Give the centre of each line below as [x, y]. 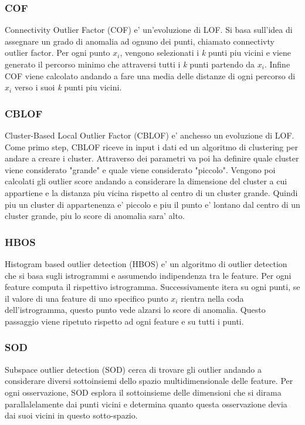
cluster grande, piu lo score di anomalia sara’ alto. [95, 216]
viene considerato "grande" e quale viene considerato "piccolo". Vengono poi [140, 169]
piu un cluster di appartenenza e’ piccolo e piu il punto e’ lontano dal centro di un [152, 204]
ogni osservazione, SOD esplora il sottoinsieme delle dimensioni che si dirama [143, 392]
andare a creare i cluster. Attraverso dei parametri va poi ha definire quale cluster [152, 158]
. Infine [277, 64]
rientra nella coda [212, 298]
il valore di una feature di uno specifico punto [87, 298]
